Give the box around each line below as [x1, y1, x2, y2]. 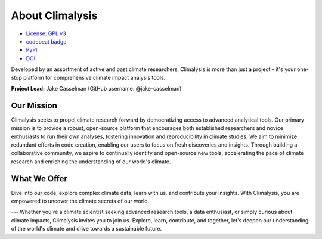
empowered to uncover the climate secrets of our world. [11, 197, 150, 205]
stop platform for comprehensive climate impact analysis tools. [11, 74, 166, 81]
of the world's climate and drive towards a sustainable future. [11, 225, 162, 232]
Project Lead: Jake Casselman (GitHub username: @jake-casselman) [11, 85, 182, 92]
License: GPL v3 [26, 30, 67, 37]
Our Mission [11, 100, 58, 110]
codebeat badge [26, 38, 67, 45]
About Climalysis [11, 9, 98, 22]
